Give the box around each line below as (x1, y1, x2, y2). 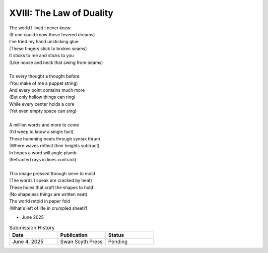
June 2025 (21, 214, 44, 220)
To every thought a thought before (9, 73, 79, 79)
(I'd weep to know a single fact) (9, 129, 74, 135)
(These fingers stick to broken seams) (9, 45, 87, 52)
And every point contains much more (9, 87, 85, 93)
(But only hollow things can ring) (9, 94, 76, 100)
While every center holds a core (9, 101, 74, 107)
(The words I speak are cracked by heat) (9, 178, 92, 184)
